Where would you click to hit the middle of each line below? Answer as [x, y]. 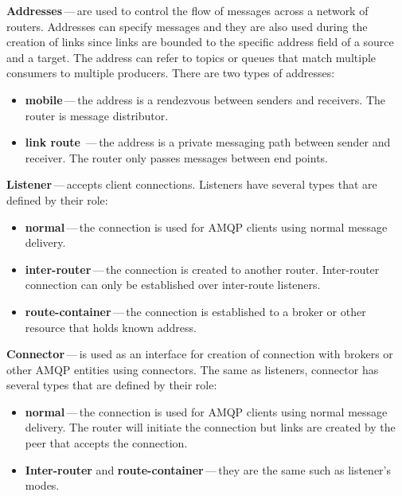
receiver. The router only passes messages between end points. [176, 157]
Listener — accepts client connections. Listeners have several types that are [192, 184]
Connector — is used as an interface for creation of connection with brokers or [200, 354]
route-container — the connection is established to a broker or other [195, 311]
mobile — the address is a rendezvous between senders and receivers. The [205, 99]
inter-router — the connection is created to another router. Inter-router [202, 269]
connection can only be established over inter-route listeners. [173, 285]
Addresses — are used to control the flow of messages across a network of [187, 10]
